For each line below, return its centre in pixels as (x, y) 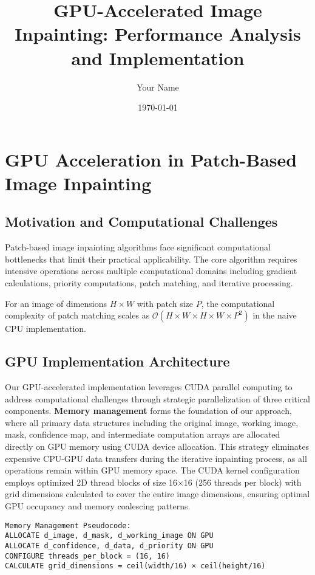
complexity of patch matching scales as (77, 315)
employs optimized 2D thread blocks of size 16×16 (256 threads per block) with (153, 482)
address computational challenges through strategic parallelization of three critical (158, 398)
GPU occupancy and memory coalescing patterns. (98, 505)
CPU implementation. (46, 329)
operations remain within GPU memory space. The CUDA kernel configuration (152, 470)
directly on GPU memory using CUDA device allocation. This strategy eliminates (157, 446)
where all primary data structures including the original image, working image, (152, 422)
